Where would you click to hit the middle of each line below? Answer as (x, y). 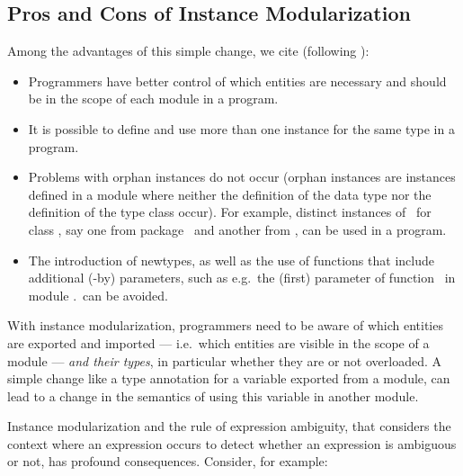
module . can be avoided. (98, 295)
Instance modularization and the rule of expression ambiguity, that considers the (229, 426)
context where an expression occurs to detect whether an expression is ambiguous (232, 443)
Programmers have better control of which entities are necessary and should (237, 81)
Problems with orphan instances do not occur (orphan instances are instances (242, 177)
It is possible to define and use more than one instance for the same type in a (241, 128)
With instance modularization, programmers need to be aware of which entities (225, 325)
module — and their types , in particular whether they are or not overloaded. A (224, 360)
